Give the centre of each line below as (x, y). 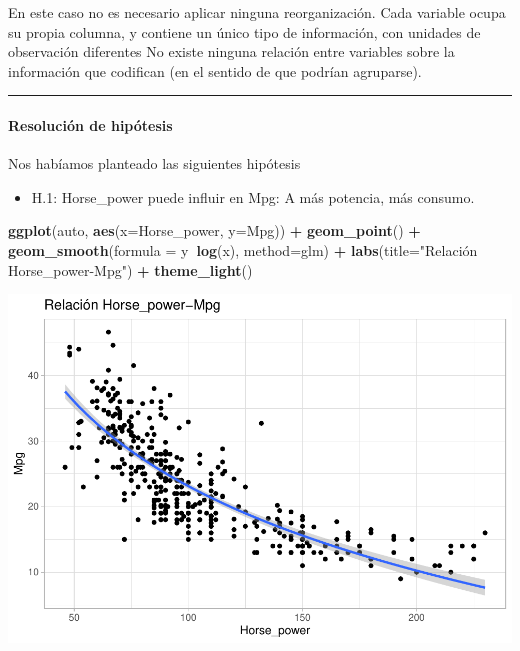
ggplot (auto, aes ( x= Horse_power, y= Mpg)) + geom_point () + (214, 230)
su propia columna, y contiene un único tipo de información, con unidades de (244, 31)
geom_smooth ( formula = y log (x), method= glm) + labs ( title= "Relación (243, 249)
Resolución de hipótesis (90, 124)
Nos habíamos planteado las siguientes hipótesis (154, 163)
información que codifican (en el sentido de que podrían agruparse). (215, 70)
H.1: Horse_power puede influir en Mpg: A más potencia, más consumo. (253, 196)
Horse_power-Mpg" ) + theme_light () (130, 269)
